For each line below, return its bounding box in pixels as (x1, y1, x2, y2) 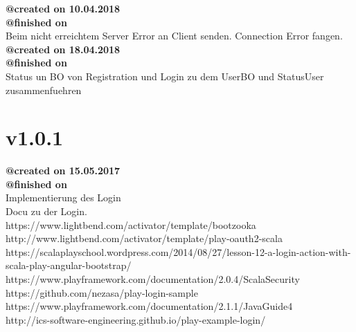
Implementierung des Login (6, 190, 121, 205)
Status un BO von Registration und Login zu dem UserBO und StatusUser (6, 68, 324, 83)
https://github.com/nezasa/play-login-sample (6, 285, 198, 299)
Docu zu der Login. (6, 204, 87, 219)
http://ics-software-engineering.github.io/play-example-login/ (6, 312, 266, 326)
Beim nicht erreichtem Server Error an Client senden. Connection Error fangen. (6, 28, 343, 43)
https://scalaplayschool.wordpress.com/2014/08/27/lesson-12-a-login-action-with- (6, 244, 351, 259)
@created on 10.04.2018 (6, 1, 121, 15)
